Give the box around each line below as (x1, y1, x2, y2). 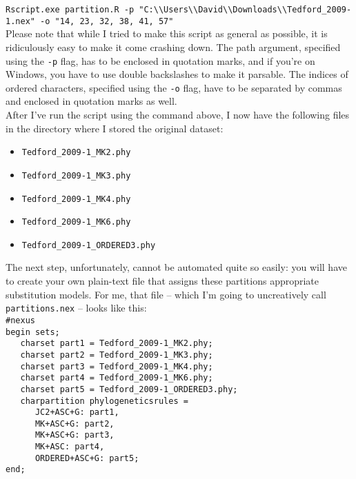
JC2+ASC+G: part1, (34, 407, 119, 418)
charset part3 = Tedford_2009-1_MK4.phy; (20, 361, 213, 371)
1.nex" (6, 16, 35, 26)
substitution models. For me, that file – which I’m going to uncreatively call (6, 287, 326, 301)
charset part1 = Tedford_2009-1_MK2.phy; (20, 338, 213, 349)
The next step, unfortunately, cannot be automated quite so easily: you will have (6, 260, 347, 274)
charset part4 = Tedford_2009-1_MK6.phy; (20, 373, 213, 383)
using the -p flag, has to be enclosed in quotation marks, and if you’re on (6, 53, 315, 68)
